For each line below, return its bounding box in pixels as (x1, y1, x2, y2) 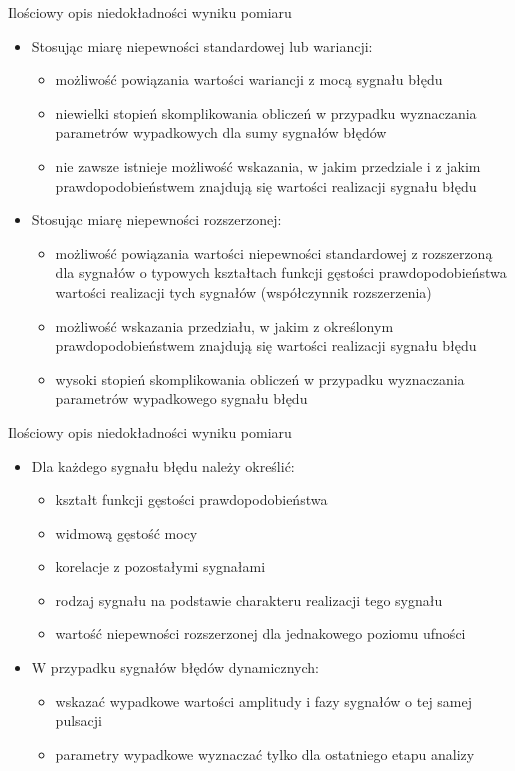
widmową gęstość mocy (55, 522, 198, 543)
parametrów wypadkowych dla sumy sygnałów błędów (55, 122, 387, 143)
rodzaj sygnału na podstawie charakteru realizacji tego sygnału (55, 589, 443, 610)
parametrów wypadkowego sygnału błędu (55, 388, 308, 409)
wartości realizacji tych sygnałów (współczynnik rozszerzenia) (55, 281, 432, 302)
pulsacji (55, 710, 102, 731)
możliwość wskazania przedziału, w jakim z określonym (55, 315, 394, 336)
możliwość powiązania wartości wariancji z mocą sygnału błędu (55, 69, 443, 90)
